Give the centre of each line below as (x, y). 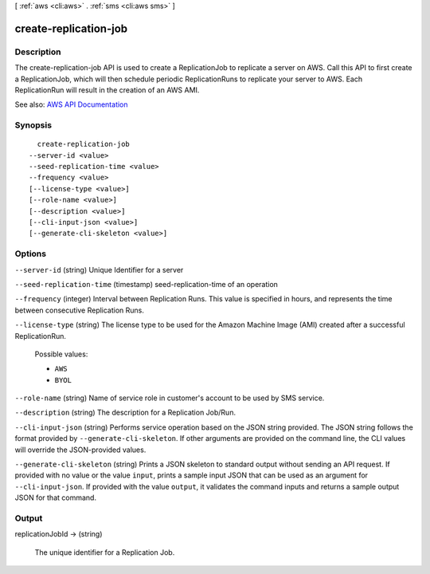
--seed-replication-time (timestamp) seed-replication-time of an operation (147, 284)
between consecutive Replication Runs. (80, 310)
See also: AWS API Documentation (71, 104)
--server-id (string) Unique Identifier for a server (99, 269)
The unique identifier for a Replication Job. (105, 552)
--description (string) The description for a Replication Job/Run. (125, 413)
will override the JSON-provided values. (80, 450)
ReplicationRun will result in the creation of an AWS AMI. (107, 90)
